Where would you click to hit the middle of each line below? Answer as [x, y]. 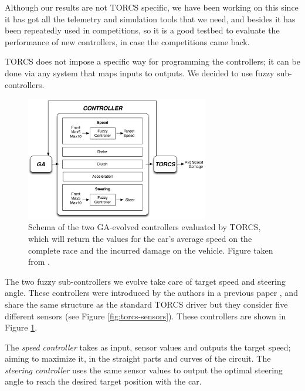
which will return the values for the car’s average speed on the [140, 238]
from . [39, 262]
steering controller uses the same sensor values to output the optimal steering [144, 370]
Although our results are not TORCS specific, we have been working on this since [152, 7]
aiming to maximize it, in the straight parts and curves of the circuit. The [138, 358]
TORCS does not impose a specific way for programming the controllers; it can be [152, 61]
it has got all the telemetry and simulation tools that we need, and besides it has [150, 18]
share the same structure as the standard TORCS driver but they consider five [146, 304]
